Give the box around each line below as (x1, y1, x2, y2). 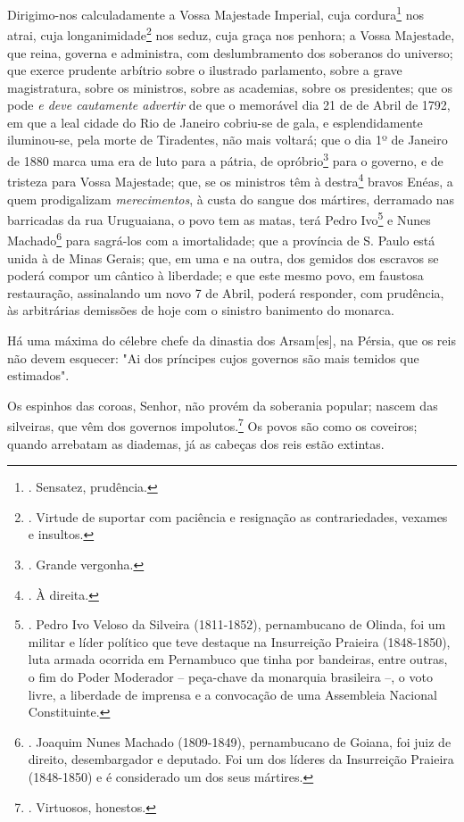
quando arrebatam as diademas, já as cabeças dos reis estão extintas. (7, 434, 385, 453)
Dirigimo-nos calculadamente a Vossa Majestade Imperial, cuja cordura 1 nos (7, 3, 425, 23)
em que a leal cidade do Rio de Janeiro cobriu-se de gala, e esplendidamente (7, 112, 423, 131)
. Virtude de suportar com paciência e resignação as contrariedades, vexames (28, 507, 448, 526)
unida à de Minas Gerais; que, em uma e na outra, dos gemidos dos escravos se (7, 248, 439, 267)
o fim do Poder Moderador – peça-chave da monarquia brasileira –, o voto (28, 668, 433, 685)
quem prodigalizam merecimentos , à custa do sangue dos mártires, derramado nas (7, 189, 455, 208)
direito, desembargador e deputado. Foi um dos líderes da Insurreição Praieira (28, 750, 454, 768)
